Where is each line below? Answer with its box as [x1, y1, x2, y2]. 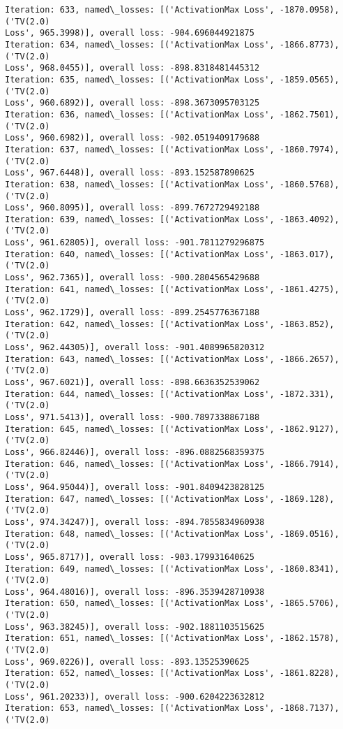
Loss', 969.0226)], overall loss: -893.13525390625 [5, 656, 250, 667]
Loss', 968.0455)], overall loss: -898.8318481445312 [5, 63, 260, 73]
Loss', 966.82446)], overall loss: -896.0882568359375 [5, 447, 265, 457]
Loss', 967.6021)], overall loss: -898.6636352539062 [5, 377, 260, 387]
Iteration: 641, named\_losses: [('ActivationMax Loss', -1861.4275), [5, 284, 340, 294]
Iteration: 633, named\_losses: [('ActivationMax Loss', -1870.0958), [5, 5, 340, 15]
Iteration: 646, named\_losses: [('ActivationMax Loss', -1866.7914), [5, 459, 340, 469]
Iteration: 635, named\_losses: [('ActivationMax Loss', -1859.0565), [5, 74, 340, 85]
